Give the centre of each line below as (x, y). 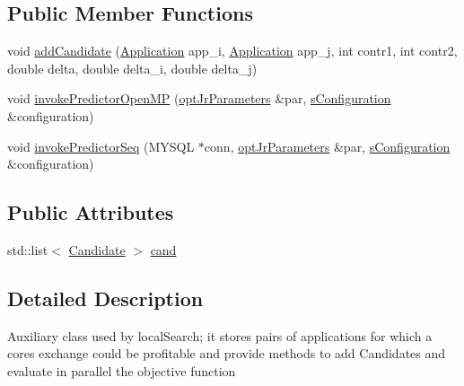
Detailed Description (105, 298)
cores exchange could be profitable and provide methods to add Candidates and (227, 353)
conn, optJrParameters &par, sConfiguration (327, 146)
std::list (28, 249)
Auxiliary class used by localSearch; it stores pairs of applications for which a (220, 335)
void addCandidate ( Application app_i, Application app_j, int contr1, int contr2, (232, 51)
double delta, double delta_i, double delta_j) (132, 68)
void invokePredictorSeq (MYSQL (101, 146)
